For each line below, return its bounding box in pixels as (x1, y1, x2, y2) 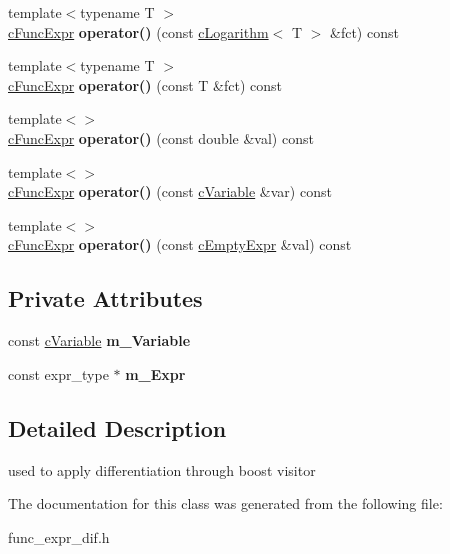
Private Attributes (8, 283, 203, 314)
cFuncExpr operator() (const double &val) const (8, 127, 314, 148)
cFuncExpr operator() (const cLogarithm (8, 21, 269, 42)
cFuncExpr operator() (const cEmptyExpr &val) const (8, 234, 352, 255)
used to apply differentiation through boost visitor (8, 459, 316, 480)
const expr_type (8, 363, 109, 384)
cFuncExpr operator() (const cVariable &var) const (8, 181, 332, 202)
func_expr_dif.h (8, 526, 110, 547)
